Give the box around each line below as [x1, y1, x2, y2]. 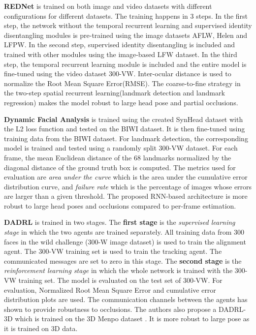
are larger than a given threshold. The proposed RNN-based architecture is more [4, 191, 248, 201]
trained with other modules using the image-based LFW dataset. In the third [4, 49, 237, 59]
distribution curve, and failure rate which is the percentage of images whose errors [4, 181, 252, 191]
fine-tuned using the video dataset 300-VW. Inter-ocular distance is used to [4, 68, 231, 79]
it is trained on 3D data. [4, 323, 78, 333]
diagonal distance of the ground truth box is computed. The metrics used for [4, 162, 236, 172]
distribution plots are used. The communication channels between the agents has [4, 294, 248, 305]
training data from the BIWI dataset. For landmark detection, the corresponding [4, 133, 248, 143]
